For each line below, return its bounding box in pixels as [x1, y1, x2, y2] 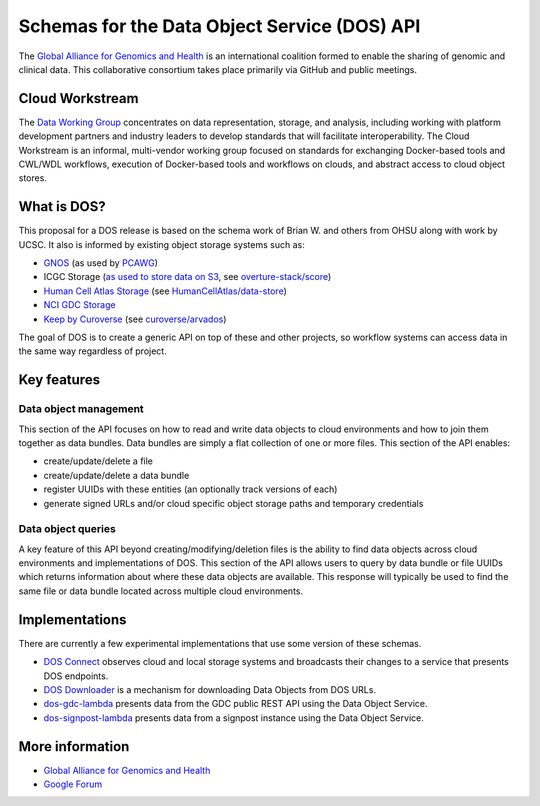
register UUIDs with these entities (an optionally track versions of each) [43, 483, 338, 495]
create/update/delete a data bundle [43, 469, 190, 481]
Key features [18, 371, 100, 389]
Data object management [18, 402, 144, 416]
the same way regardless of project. [18, 345, 167, 357]
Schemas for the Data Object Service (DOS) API [18, 15, 421, 37]
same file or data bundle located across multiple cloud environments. [18, 585, 304, 597]
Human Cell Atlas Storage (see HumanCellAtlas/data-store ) [43, 285, 287, 297]
